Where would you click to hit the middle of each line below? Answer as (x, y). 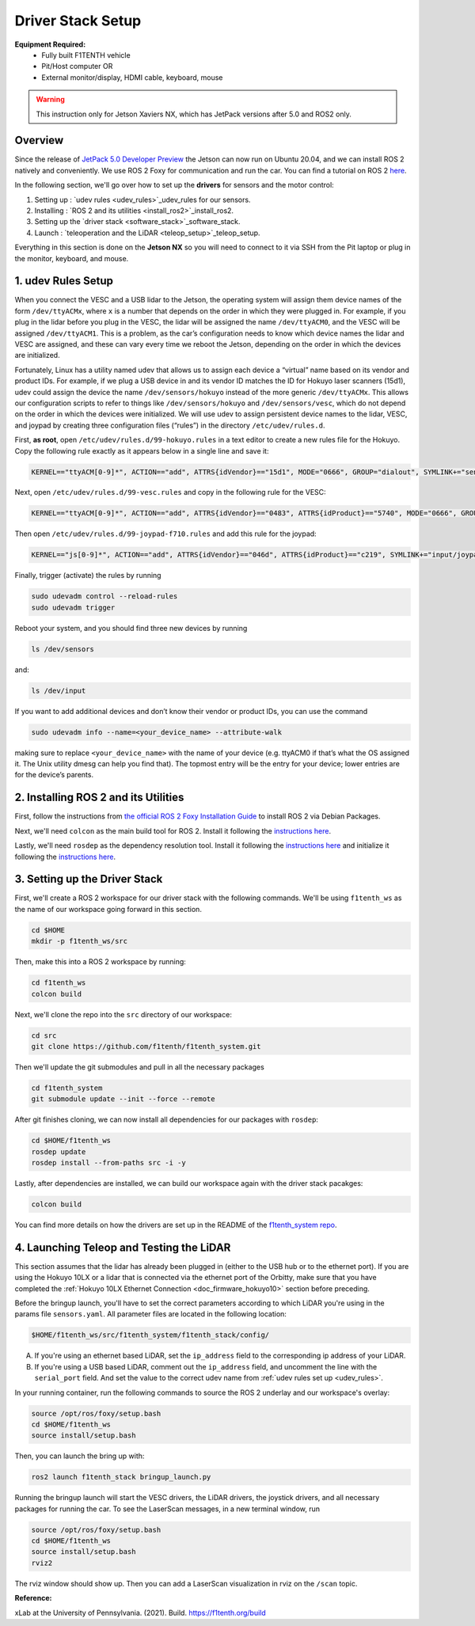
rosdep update (59, 1151)
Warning (50, 100)
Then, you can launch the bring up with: (80, 1456)
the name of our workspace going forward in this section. (108, 909)
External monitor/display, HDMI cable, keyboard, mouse (132, 77)
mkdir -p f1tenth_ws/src (80, 941)
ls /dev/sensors (63, 649)
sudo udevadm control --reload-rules (104, 596)
